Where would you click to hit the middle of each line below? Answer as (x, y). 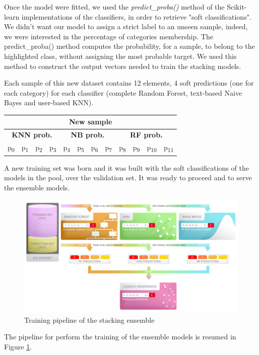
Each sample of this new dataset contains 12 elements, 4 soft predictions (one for (129, 83)
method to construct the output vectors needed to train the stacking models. (123, 66)
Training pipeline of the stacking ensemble (89, 319)
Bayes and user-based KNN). (49, 102)
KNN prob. (32, 135)
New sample (90, 122)
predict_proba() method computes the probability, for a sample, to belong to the (129, 46)
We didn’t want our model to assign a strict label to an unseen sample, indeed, (126, 26)
